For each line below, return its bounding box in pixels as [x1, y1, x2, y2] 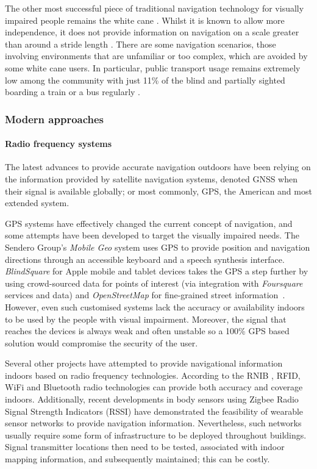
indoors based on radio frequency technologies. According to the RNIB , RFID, [5, 368, 301, 381]
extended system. [5, 196, 69, 209]
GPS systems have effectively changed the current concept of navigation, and [5, 217, 293, 229]
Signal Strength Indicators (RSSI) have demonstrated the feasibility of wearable [5, 404, 304, 417]
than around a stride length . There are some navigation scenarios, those [5, 37, 276, 50]
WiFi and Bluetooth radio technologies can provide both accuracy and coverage [5, 381, 303, 393]
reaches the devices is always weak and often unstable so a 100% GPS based [5, 324, 290, 337]
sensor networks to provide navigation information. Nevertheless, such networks [5, 417, 302, 429]
